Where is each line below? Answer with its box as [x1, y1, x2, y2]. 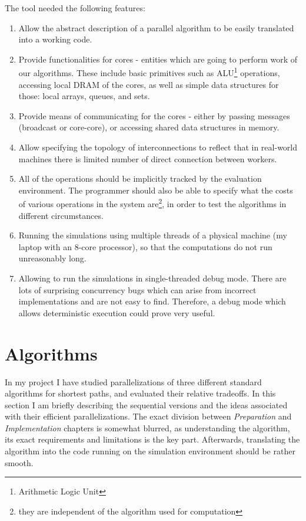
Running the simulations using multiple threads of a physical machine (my [18, 229, 287, 241]
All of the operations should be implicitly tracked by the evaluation [18, 172, 262, 185]
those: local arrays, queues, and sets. [18, 90, 150, 102]
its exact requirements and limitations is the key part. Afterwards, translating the [5, 433, 300, 445]
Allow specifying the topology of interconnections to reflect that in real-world [18, 141, 298, 153]
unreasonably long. [18, 252, 87, 264]
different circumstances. [18, 209, 104, 221]
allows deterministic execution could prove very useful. [18, 306, 215, 319]
